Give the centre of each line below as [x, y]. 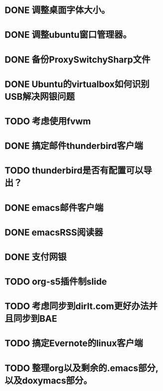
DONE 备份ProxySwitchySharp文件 [78, 60]
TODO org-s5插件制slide [56, 282]
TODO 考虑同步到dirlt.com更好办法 [77, 306]
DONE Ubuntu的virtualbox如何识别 [77, 84]
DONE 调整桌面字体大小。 [57, 10]
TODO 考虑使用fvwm [48, 121]
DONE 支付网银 [36, 257]
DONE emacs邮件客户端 [54, 208]
